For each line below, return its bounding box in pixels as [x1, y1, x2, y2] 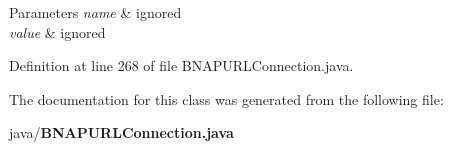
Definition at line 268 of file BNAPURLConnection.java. [9, 55, 354, 76]
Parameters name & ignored [9, 2, 182, 22]
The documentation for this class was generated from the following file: [9, 88, 444, 109]
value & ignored [9, 21, 106, 42]
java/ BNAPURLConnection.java [9, 122, 234, 143]
